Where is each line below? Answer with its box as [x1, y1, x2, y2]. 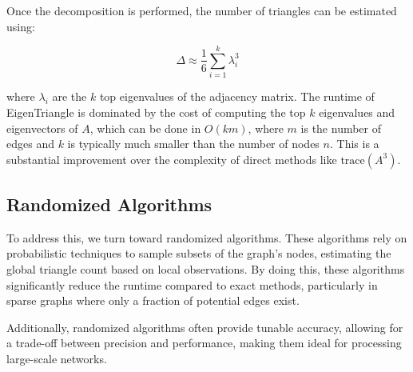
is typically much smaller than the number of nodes [67, 135, 320, 152]
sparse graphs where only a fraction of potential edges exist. [6, 292, 300, 309]
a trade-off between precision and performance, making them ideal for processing [6, 334, 402, 351]
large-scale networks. [6, 350, 107, 367]
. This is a [329, 135, 379, 152]
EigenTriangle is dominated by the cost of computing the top [6, 103, 306, 120]
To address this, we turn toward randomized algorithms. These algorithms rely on [6, 229, 407, 246]
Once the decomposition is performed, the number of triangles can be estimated [6, 2, 397, 18]
